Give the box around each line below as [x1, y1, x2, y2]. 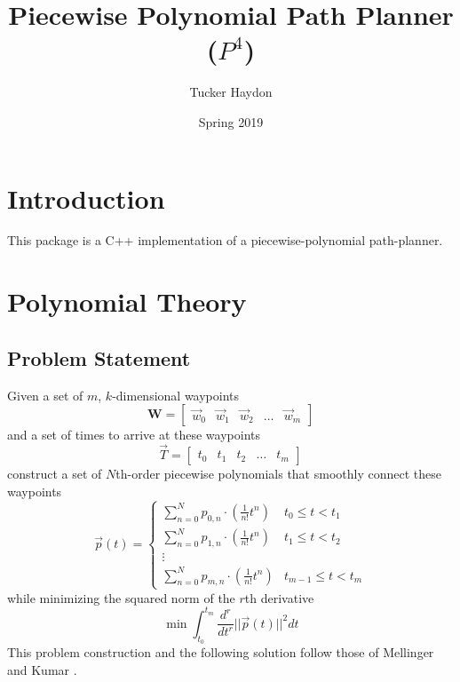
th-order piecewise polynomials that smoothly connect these [115, 464, 441, 483]
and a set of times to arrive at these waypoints [7, 425, 261, 444]
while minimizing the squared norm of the [7, 588, 235, 607]
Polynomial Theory [7, 283, 247, 320]
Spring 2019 [198, 112, 264, 131]
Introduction [7, 179, 165, 216]
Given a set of [7, 385, 83, 404]
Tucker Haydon [189, 83, 273, 101]
